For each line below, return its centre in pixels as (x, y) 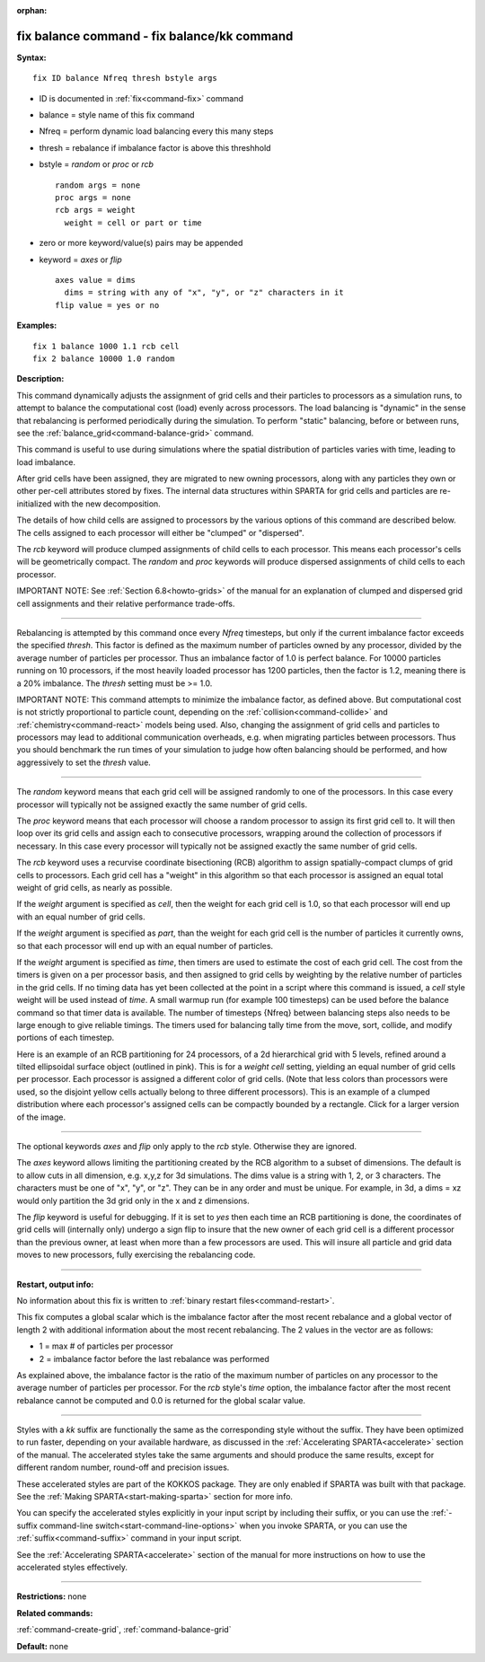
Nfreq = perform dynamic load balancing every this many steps (156, 131)
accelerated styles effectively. (72, 1567)
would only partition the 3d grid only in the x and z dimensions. (133, 1200)
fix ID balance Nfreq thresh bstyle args (125, 78)
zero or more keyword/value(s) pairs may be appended (141, 243)
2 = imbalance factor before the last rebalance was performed (154, 1359)
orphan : (32, 10)
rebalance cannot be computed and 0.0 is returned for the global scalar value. (161, 1400)
